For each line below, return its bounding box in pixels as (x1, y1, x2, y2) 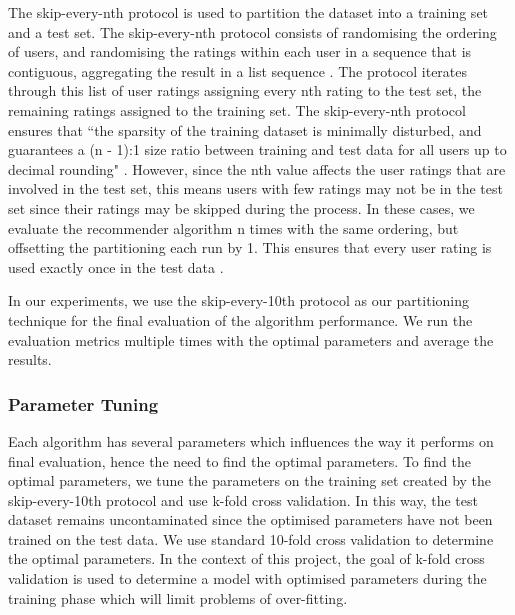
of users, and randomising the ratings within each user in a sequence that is (8, 41, 472, 62)
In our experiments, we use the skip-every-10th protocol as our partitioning (8, 290, 469, 311)
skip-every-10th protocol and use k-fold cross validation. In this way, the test (8, 489, 478, 510)
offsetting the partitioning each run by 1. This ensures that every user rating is (8, 237, 492, 258)
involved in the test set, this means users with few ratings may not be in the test (8, 178, 503, 199)
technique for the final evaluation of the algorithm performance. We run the (8, 309, 473, 330)
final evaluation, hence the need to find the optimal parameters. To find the (8, 450, 471, 471)
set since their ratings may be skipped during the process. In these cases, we (8, 197, 475, 218)
